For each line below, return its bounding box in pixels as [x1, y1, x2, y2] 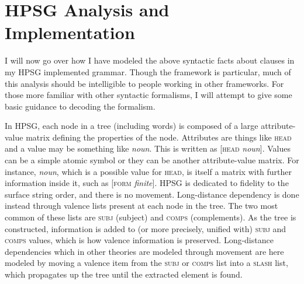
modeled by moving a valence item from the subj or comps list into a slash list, [5, 257, 288, 269]
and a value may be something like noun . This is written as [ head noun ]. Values [5, 142, 291, 155]
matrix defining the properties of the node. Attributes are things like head [26, 131, 292, 143]
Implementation [5, 20, 135, 44]
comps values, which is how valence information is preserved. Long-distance [5, 234, 274, 246]
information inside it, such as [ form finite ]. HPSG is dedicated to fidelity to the [5, 177, 289, 189]
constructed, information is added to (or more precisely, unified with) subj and [5, 222, 286, 234]
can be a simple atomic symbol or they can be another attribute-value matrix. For [5, 154, 299, 166]
